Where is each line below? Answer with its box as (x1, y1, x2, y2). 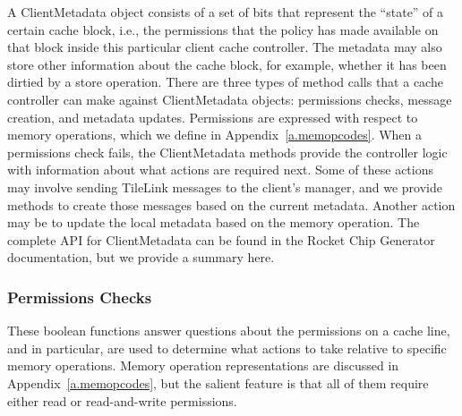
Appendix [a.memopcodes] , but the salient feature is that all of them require (7, 373, 429, 392)
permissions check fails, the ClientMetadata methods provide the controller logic (7, 142, 448, 161)
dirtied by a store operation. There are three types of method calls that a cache (7, 72, 443, 91)
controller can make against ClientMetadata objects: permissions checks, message (7, 89, 452, 108)
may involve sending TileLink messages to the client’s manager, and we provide (7, 177, 442, 196)
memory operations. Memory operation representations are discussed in (7, 356, 399, 375)
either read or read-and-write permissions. (7, 391, 237, 410)
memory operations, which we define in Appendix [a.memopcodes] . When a (7, 125, 423, 144)
